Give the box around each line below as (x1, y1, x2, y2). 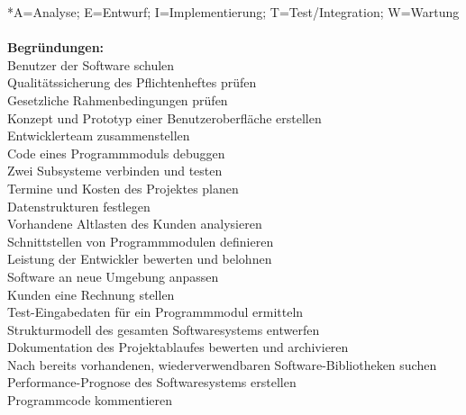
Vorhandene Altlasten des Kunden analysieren (7, 214, 262, 233)
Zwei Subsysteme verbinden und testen (7, 161, 223, 180)
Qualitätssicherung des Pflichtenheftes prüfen (7, 73, 257, 92)
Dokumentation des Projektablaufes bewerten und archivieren (7, 338, 349, 356)
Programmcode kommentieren (7, 391, 173, 410)
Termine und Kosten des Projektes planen (7, 178, 239, 197)
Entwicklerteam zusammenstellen (7, 126, 190, 145)
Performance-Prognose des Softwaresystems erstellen (7, 373, 297, 392)
